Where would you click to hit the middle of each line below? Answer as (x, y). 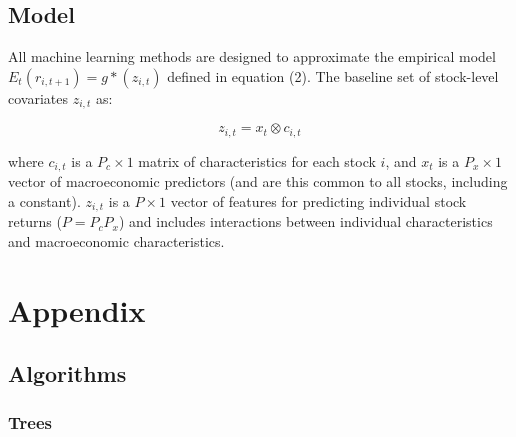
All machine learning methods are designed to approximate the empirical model (252, 56)
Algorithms (67, 373)
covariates (38, 97)
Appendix (77, 309)
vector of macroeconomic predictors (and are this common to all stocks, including (258, 181)
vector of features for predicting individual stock (318, 200)
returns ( (35, 221)
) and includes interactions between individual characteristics (305, 221)
